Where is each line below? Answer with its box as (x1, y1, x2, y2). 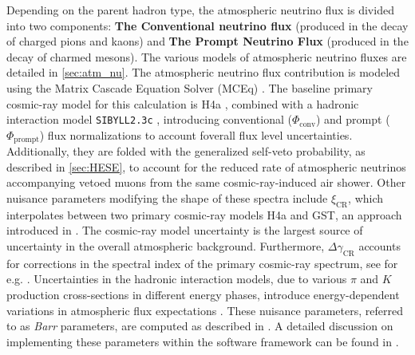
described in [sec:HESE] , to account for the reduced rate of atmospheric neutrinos (6, 158, 406, 175)
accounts (358, 238, 401, 254)
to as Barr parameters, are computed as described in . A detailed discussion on (6, 318, 393, 334)
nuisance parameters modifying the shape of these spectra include (6, 190, 328, 207)
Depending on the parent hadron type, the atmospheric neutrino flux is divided (6, 2, 394, 18)
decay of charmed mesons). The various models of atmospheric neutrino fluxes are (6, 48, 407, 65)
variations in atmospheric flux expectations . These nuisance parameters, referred (6, 302, 403, 318)
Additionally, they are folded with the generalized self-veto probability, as (6, 143, 366, 160)
